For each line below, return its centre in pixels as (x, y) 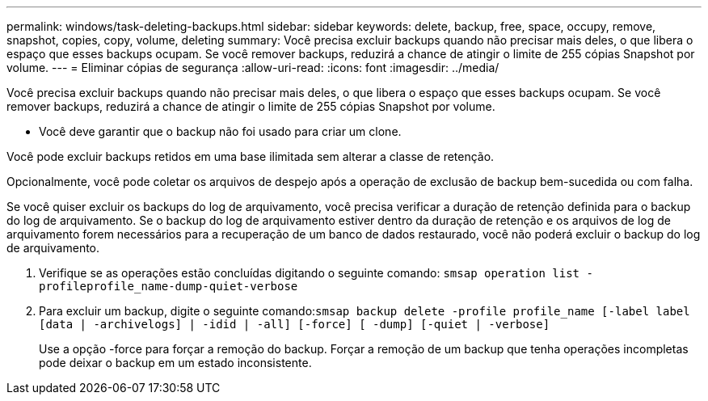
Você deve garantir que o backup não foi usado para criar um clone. (220, 131)
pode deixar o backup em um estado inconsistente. (175, 363)
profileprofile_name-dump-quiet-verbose (169, 286)
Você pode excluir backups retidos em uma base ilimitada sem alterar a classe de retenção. (251, 156)
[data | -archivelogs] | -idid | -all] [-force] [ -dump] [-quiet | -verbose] (295, 324)
